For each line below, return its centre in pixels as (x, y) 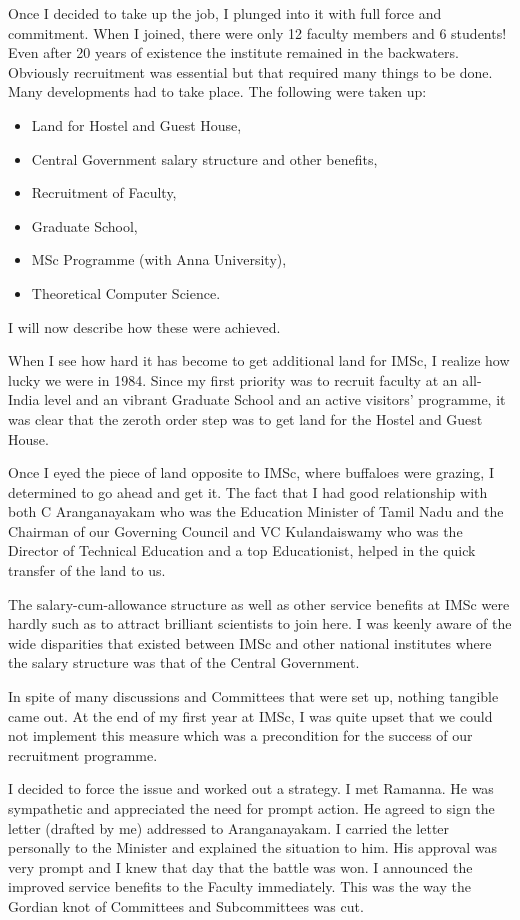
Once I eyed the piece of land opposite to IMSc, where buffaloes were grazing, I (251, 472)
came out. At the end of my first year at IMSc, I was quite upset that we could (250, 715)
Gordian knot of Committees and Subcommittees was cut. (186, 905)
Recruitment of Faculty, (104, 192)
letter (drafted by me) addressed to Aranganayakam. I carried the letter (229, 827)
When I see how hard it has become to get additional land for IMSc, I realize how (259, 360)
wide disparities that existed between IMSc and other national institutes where (250, 642)
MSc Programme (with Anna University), (159, 259)
